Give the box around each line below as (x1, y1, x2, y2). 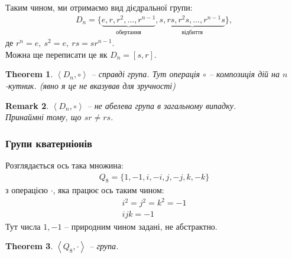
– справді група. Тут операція (91, 68, 200, 80)
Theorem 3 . (5, 240, 53, 252)
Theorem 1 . (5, 68, 53, 80)
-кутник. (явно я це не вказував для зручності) (5, 79, 176, 91)
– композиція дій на (209, 68, 280, 80)
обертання (116, 29, 141, 35)
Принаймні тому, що (5, 111, 82, 123)
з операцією (5, 184, 48, 196)
